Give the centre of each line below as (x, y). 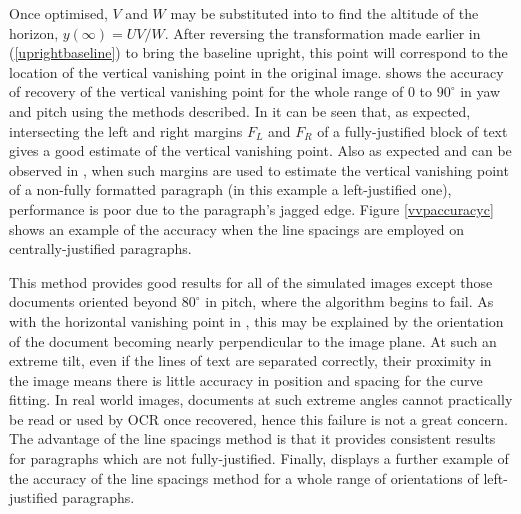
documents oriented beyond (93, 301)
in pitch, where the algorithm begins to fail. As (349, 301)
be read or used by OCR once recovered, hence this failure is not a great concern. (258, 418)
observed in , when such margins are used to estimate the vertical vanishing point (259, 169)
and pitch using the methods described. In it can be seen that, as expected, (240, 110)
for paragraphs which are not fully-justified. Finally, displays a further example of (259, 458)
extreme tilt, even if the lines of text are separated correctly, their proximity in (250, 360)
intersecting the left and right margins (126, 130)
